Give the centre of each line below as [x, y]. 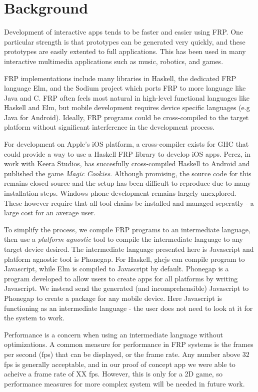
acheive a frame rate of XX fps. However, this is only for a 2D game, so [113, 374]
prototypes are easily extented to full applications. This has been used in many [125, 51]
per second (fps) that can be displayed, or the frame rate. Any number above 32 [127, 354]
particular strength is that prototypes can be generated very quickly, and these [125, 41]
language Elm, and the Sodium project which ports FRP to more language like [125, 88]
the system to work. [34, 318]
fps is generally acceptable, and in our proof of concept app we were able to [120, 364]
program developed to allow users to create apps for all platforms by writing [121, 278]
